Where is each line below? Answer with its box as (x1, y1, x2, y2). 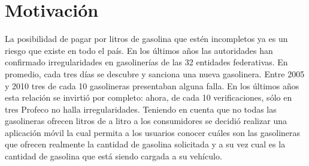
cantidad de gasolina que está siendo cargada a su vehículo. (5, 150, 222, 162)
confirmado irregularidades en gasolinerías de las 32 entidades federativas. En (5, 56, 288, 68)
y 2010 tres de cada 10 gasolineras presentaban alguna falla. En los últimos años (5, 79, 299, 92)
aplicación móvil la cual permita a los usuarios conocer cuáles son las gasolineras (5, 126, 301, 138)
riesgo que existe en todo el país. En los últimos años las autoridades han (5, 44, 273, 56)
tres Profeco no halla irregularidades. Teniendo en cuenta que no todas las (5, 102, 277, 115)
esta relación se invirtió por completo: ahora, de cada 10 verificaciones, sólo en (5, 91, 292, 104)
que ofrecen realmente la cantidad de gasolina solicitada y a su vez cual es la (5, 138, 286, 150)
